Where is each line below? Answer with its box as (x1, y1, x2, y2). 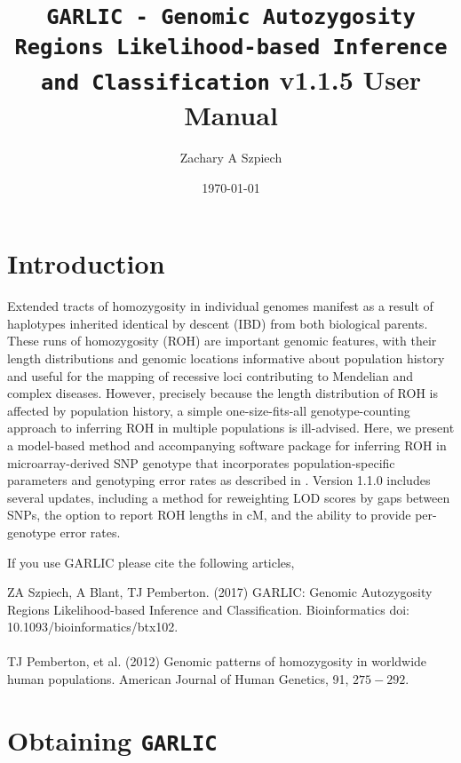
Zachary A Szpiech (179, 148, 282, 167)
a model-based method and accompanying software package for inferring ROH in (7, 435, 447, 454)
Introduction (7, 245, 165, 282)
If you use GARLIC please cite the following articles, (7, 552, 295, 571)
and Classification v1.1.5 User (40, 60, 422, 97)
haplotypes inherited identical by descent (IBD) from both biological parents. (7, 314, 428, 332)
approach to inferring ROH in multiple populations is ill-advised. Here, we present (7, 418, 455, 437)
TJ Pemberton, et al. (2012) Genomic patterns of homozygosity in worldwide (7, 652, 427, 671)
